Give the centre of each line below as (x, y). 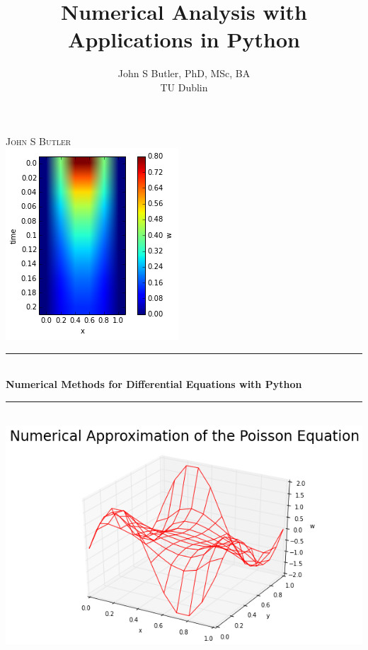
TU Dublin (184, 87)
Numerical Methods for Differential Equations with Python (154, 384)
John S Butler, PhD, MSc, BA (184, 73)
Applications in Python (184, 39)
